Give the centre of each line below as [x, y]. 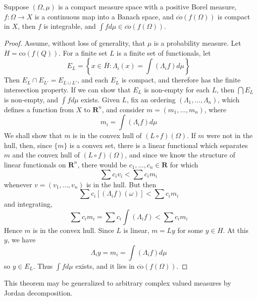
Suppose [17, 6]
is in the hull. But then [121, 184]
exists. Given [100, 99]
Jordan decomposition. [38, 292]
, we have [21, 240]
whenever [18, 184]
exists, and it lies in [105, 265]
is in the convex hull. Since [74, 230]
